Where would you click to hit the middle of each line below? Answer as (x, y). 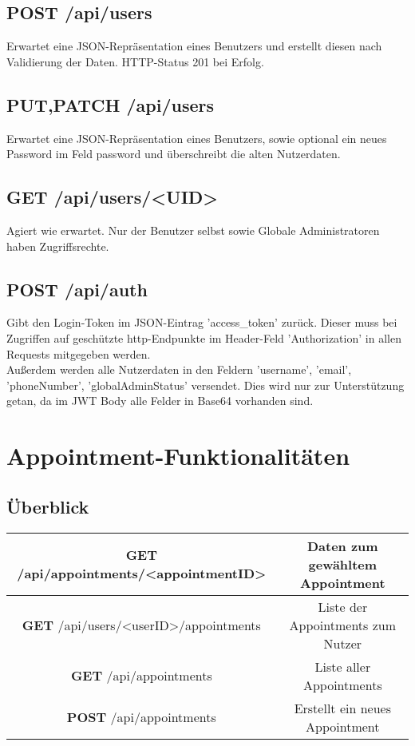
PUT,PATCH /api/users (111, 104)
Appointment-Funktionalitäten (178, 456)
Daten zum (342, 546)
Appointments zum (343, 625)
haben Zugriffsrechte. (58, 246)
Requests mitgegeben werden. (79, 353)
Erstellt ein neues (342, 708)
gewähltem (343, 564)
